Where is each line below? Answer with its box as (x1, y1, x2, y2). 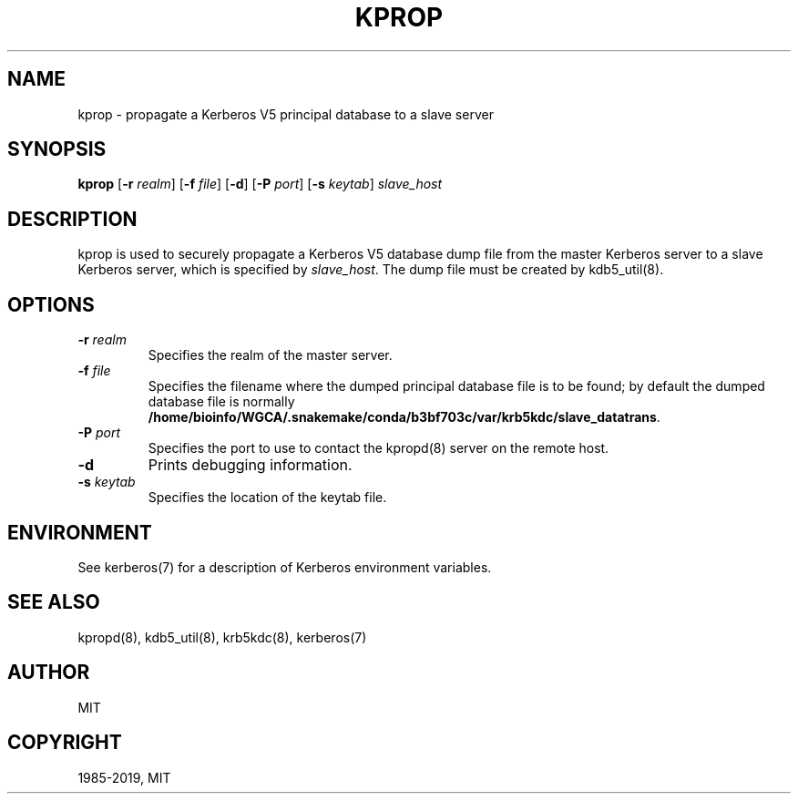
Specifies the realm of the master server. (148, 347, 393, 364)
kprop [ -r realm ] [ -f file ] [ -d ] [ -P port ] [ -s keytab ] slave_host (77, 176, 443, 192)
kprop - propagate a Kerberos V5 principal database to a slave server (77, 106, 494, 122)
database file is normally (148, 394, 295, 410)
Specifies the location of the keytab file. (148, 489, 387, 506)
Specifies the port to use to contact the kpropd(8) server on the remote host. (148, 440, 609, 457)
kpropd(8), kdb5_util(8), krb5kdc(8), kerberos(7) (77, 629, 367, 645)
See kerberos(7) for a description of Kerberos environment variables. (77, 559, 492, 575)
